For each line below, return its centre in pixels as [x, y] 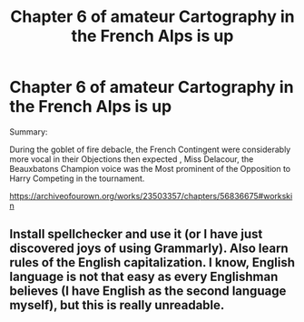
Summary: [29, 131]
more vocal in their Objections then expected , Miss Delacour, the [132, 159]
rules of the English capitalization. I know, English [152, 262]
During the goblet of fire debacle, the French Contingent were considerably [150, 149]
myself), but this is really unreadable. [117, 305]
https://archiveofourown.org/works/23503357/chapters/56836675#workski [151, 196]
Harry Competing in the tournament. [77, 178]
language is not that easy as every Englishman [144, 277]
